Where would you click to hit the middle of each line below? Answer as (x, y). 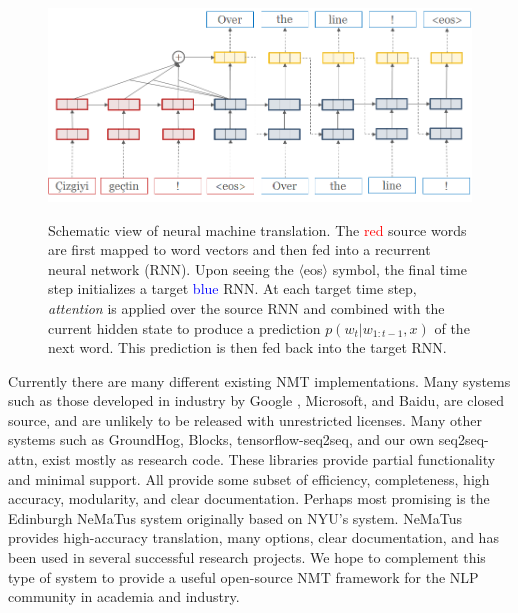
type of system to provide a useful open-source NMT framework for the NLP (243, 576)
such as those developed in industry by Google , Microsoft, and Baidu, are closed (256, 400)
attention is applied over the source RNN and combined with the (246, 307)
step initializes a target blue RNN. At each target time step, (232, 288)
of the (452, 327)
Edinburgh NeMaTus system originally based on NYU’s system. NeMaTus (235, 517)
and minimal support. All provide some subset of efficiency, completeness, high (249, 478)
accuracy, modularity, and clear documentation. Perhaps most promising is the (249, 498)
